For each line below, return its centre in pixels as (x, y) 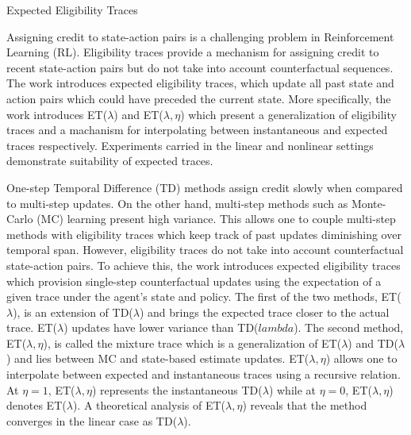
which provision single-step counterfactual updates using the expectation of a (194, 281)
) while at (292, 389)
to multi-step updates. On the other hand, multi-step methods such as (177, 203)
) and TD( (373, 343)
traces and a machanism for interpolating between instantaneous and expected (197, 130)
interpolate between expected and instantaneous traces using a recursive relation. (204, 374)
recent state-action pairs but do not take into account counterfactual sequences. (200, 67)
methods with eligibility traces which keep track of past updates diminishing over (204, 234)
